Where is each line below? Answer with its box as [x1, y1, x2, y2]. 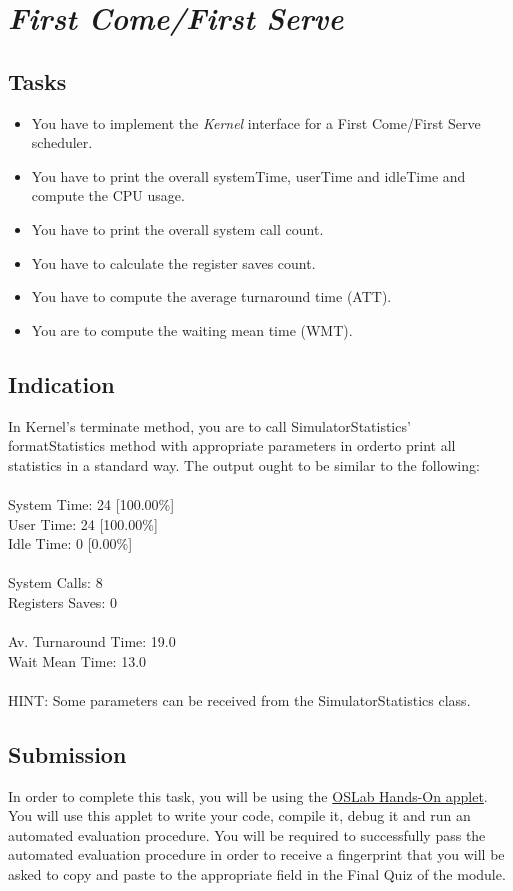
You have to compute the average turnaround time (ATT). [31, 286, 392, 307]
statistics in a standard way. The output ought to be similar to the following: [8, 454, 480, 475]
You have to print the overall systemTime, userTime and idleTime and [31, 165, 466, 186]
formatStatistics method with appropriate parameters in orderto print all [8, 435, 456, 456]
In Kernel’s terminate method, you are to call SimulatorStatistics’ [8, 415, 411, 436]
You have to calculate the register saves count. [31, 252, 316, 273]
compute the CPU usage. [31, 185, 185, 206]
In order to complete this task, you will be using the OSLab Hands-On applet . [8, 785, 488, 806]
